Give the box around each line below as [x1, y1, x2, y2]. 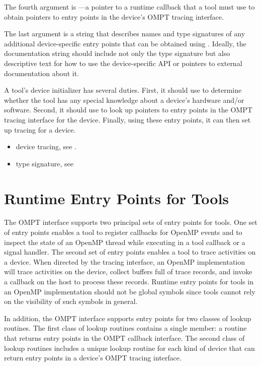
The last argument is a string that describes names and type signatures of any [4, 28, 245, 39]
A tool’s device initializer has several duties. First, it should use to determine [4, 85, 242, 95]
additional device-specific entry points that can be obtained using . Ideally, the [4, 38, 246, 48]
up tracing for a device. [4, 124, 76, 135]
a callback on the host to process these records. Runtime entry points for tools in [4, 276, 253, 286]
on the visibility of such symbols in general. [4, 296, 138, 307]
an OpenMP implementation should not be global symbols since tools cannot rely [4, 286, 255, 296]
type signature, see [16, 158, 73, 168]
